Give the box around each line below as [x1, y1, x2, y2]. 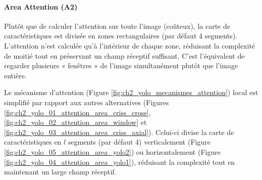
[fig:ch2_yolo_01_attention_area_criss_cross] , [4, 107, 151, 117]
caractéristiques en [4, 137, 62, 147]
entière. [4, 70, 27, 80]
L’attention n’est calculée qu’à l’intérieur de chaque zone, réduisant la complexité [4, 40, 255, 51]
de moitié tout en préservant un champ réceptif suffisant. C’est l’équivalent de [4, 50, 245, 61]
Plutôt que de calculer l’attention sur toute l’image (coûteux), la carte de [4, 20, 230, 31]
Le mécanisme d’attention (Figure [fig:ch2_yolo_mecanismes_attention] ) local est [4, 87, 258, 98]
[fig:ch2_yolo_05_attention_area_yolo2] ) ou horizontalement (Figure [4, 146, 221, 157]
